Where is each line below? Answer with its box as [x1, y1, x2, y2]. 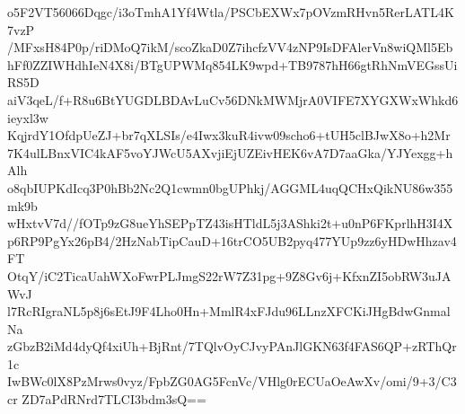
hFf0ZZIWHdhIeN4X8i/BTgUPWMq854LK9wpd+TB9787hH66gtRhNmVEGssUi [7, 55, 458, 74]
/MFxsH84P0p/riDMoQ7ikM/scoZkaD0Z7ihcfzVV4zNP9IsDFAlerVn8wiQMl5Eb [7, 38, 453, 57]
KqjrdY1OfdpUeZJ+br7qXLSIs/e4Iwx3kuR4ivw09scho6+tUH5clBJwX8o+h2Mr [7, 126, 451, 145]
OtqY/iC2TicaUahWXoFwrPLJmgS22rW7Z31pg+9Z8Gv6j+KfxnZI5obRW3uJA [7, 266, 452, 285]
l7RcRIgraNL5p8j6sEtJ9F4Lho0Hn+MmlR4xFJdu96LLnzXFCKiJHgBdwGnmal [7, 302, 451, 321]
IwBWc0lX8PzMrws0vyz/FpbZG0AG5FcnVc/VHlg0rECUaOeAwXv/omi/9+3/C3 [7, 372, 457, 391]
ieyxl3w [7, 108, 48, 127]
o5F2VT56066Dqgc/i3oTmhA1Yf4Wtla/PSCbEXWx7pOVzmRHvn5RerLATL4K [7, 3, 454, 21]
